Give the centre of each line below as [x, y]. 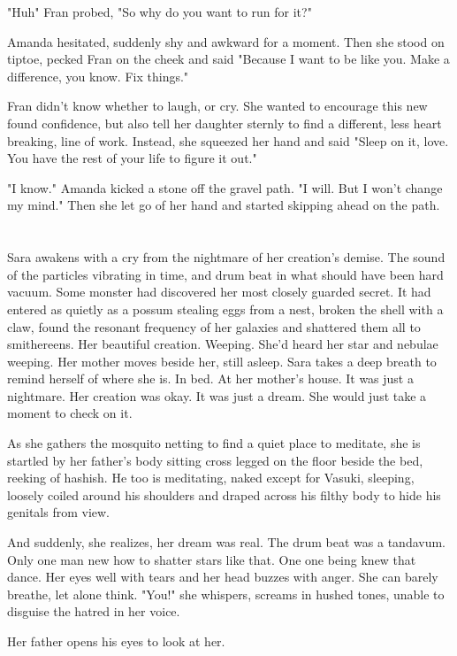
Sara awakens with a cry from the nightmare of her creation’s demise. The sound [226, 257]
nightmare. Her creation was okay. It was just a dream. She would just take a [217, 395]
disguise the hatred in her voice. [94, 611]
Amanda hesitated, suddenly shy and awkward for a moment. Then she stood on [226, 41]
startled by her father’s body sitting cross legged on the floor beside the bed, [215, 460]
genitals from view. [59, 512]
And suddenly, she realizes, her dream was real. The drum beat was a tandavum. [227, 542]
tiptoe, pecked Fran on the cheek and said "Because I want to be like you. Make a [228, 59]
